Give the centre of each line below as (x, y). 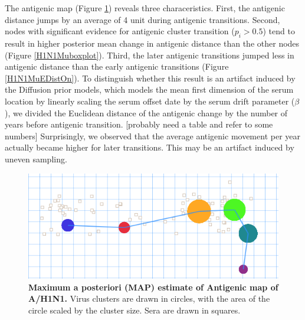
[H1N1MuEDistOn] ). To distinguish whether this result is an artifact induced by (150, 78)
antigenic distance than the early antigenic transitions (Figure (117, 66)
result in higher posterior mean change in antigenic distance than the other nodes (152, 43)
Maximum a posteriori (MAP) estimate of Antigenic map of (153, 287)
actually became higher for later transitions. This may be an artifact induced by (150, 147)
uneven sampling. (36, 159)
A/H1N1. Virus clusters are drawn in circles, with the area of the (149, 298)
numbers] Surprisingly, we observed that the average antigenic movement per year (152, 135)
